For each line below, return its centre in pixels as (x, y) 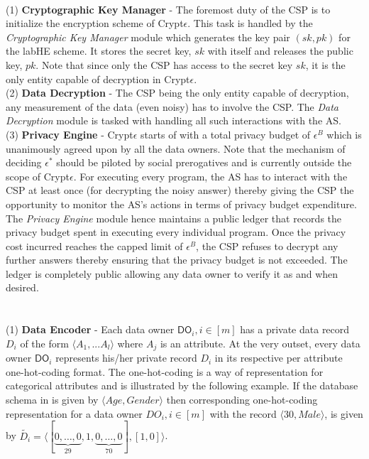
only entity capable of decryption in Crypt (98, 79)
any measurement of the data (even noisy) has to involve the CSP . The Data (172, 106)
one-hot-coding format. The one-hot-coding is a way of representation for (165, 371)
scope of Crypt (38, 176)
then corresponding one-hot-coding (242, 400)
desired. (22, 287)
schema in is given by (52, 400)
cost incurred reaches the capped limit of (94, 245)
